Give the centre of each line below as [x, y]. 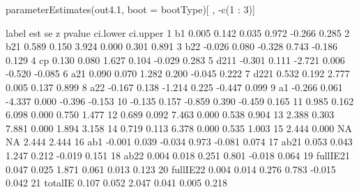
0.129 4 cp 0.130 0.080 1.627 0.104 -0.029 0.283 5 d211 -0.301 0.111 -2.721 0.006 [175, 59]
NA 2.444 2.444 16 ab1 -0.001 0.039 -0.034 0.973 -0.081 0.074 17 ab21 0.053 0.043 [179, 142]
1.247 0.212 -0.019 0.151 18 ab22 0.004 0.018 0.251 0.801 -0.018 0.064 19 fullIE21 [178, 155]
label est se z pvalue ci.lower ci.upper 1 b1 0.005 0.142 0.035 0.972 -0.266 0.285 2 [178, 32]
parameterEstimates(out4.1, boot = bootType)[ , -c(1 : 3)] [130, 9]
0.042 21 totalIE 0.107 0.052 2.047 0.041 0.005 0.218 [116, 183]
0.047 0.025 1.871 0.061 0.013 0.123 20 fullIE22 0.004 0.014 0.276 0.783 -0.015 [171, 169]
